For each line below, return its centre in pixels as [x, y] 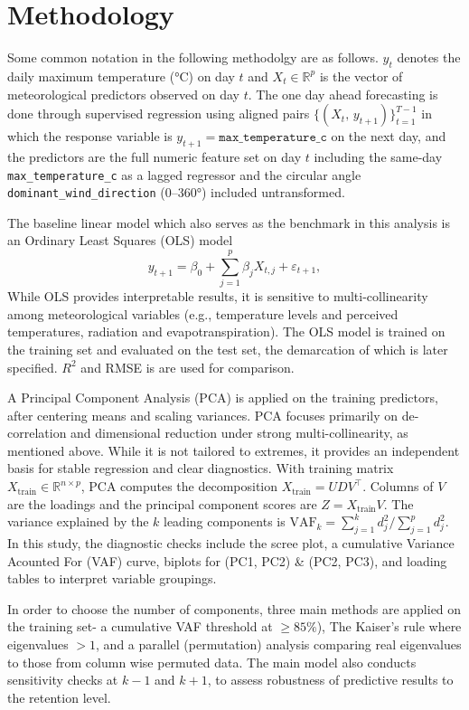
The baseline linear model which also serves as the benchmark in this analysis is [229, 222]
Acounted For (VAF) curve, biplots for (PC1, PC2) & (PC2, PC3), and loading [227, 560]
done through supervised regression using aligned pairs [159, 114]
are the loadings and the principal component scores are [162, 503]
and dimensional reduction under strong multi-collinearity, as [239, 433]
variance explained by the [78, 521]
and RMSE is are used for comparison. [188, 367]
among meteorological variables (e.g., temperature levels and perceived [203, 313]
